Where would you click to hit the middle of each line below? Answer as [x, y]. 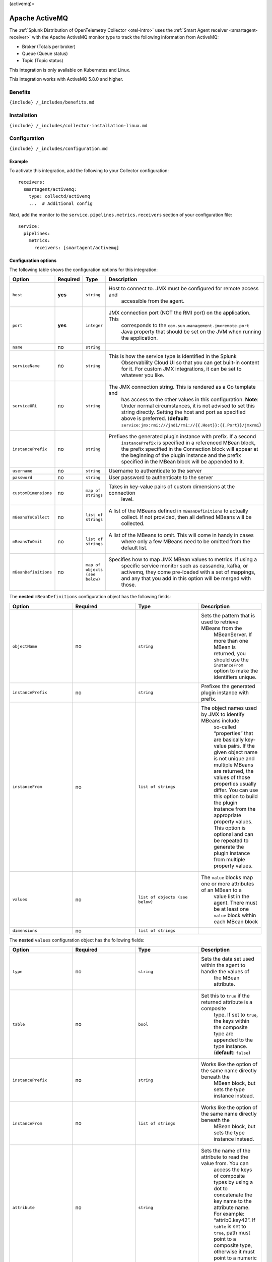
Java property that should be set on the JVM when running [191, 332]
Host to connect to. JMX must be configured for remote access [184, 289]
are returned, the [233, 771]
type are [223, 1034]
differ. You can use [236, 790]
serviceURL [25, 406]
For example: [229, 1214]
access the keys [233, 1170]
